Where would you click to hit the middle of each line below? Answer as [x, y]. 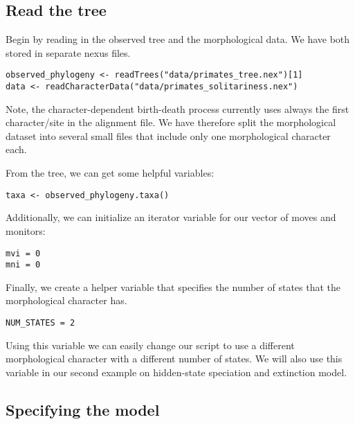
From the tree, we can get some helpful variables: [110, 173]
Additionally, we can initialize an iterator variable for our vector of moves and [171, 217]
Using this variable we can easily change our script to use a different [150, 345]
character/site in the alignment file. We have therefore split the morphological [171, 122]
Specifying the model [83, 409]
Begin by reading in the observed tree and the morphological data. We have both [178, 39]
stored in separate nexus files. [68, 52]
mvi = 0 [23, 253]
